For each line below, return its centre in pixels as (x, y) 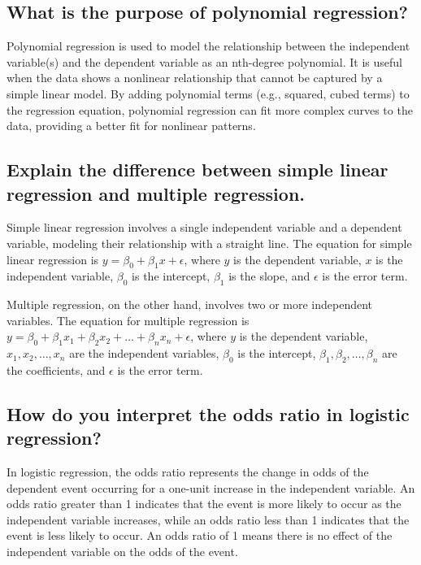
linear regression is (53, 259)
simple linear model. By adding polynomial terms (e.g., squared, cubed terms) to (208, 93)
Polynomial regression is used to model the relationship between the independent (208, 46)
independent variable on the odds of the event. (122, 552)
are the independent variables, (144, 353)
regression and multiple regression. (156, 193)
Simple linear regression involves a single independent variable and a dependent (204, 227)
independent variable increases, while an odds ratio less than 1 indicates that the (208, 519)
